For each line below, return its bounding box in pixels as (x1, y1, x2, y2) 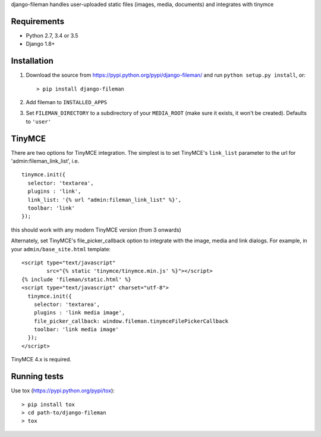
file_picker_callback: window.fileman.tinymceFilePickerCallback (33, 317, 229, 324)
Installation (11, 56, 53, 66)
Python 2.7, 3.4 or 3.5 (26, 32, 78, 39)
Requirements (11, 16, 65, 26)
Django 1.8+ (26, 40, 55, 48)
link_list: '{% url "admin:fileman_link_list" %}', (27, 196, 181, 203)
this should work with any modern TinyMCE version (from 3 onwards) (11, 226, 181, 233)
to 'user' (26, 118, 52, 125)
